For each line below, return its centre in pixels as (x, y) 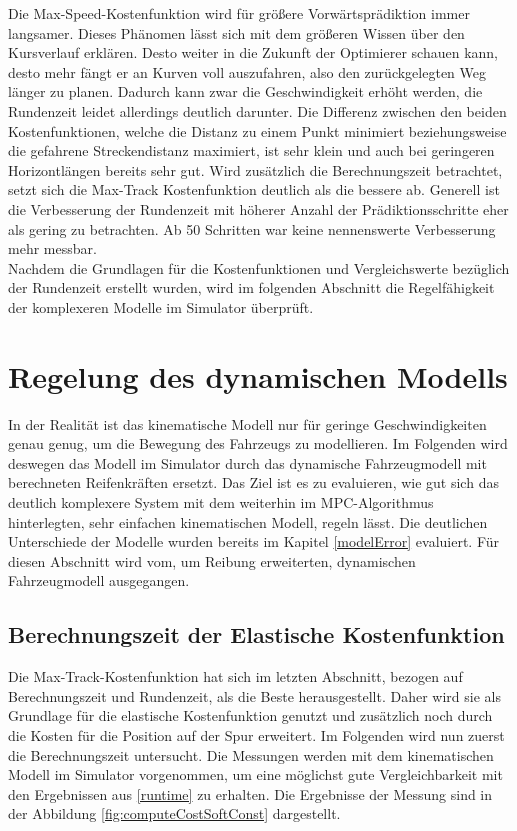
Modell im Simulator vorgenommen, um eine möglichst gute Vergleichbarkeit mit (255, 774)
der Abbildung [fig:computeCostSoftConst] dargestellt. (174, 813)
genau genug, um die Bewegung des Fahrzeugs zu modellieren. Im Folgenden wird (258, 443)
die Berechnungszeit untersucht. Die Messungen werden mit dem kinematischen (251, 754)
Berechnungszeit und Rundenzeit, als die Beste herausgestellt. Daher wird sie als (254, 695)
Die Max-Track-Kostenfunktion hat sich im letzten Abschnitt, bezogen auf (235, 676)
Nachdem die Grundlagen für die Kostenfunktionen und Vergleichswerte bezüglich (259, 267)
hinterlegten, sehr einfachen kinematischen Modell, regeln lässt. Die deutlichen (248, 521)
